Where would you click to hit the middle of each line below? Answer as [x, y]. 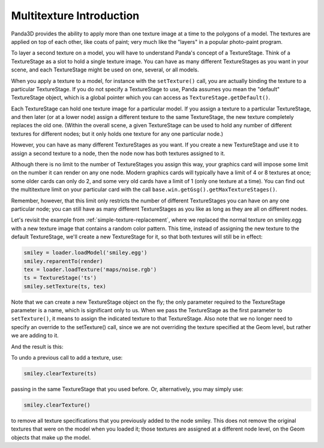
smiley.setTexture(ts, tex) [65, 286]
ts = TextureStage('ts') [60, 278]
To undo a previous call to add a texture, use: [67, 358]
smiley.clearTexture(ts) [60, 373]
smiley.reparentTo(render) [63, 261]
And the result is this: [37, 347]
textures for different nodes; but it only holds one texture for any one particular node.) [117, 134]
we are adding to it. [35, 336]
